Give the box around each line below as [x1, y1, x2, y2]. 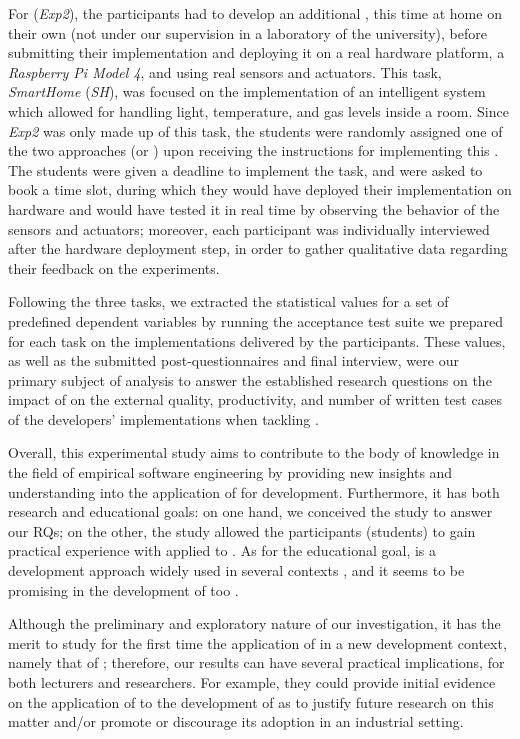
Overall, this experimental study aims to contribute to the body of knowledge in [8, 442, 500, 463]
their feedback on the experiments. [8, 257, 220, 278]
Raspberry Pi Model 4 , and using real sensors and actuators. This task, [8, 61, 442, 82]
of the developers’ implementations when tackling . [8, 408, 319, 429]
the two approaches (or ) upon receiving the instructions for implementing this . [8, 140, 499, 161]
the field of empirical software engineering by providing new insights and [8, 462, 453, 483]
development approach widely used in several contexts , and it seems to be [8, 560, 465, 581]
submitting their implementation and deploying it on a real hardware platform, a [8, 42, 505, 63]
